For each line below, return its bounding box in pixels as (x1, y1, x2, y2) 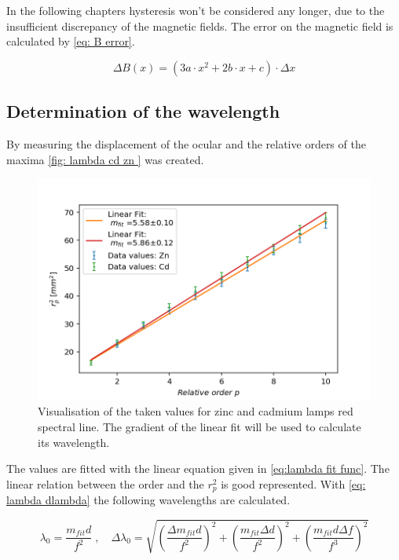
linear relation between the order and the (6, 475, 204, 492)
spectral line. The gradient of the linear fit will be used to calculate (38, 419, 361, 435)
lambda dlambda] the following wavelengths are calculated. (6, 492, 291, 508)
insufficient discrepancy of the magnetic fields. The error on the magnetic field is (6, 17, 394, 34)
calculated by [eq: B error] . (6, 33, 135, 49)
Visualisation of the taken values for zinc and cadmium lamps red (38, 403, 353, 419)
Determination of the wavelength (6, 99, 280, 123)
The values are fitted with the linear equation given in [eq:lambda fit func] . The (6, 460, 390, 477)
